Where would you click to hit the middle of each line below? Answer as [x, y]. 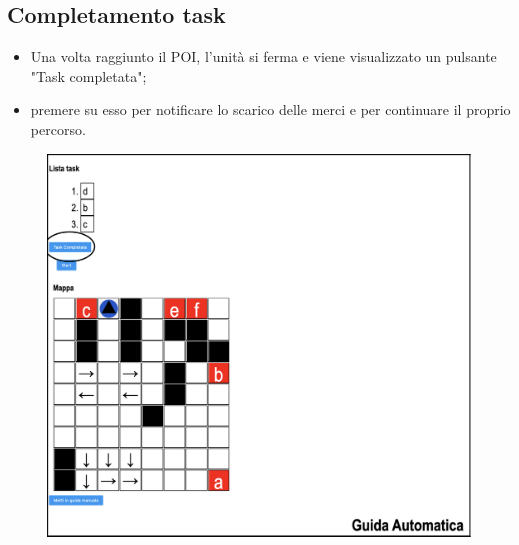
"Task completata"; [88, 75]
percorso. [58, 128]
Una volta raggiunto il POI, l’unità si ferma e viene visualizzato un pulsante [263, 56]
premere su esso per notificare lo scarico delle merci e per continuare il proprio [270, 109]
